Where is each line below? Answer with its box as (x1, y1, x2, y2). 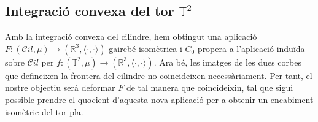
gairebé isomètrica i (109, 42, 182, 55)
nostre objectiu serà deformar (5, 81, 115, 94)
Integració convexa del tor (5, 1, 174, 20)
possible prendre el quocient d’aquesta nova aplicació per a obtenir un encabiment (5, 93, 314, 105)
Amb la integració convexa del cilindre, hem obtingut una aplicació (5, 30, 257, 43)
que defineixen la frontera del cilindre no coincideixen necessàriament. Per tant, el (5, 69, 312, 82)
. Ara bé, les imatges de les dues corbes (153, 55, 301, 68)
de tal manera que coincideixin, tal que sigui (126, 81, 293, 94)
